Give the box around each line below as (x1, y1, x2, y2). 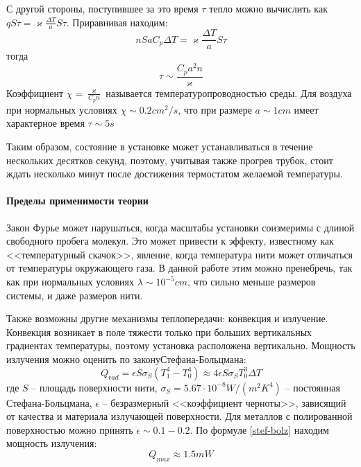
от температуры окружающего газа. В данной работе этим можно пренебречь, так (6, 261, 353, 275)
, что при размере (178, 102, 252, 116)
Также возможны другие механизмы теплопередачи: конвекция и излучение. (6, 311, 328, 326)
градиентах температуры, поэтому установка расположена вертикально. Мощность (6, 338, 355, 353)
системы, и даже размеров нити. (6, 288, 143, 302)
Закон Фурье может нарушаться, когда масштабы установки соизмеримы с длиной (6, 220, 355, 234)
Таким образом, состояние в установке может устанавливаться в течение (6, 139, 313, 154)
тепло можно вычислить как (209, 1, 328, 15)
